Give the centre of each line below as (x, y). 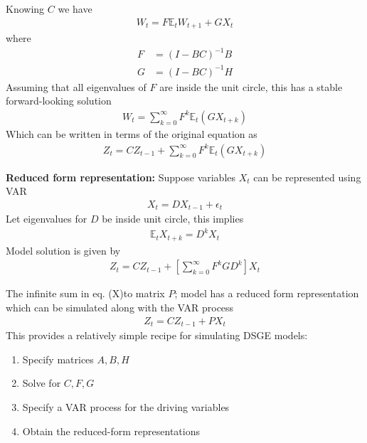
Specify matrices (58, 359)
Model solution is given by (63, 250)
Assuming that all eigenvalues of (76, 86)
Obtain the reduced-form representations (111, 431)
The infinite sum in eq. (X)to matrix (85, 293)
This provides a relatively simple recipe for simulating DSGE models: (157, 335)
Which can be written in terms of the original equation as (132, 133)
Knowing (25, 9)
